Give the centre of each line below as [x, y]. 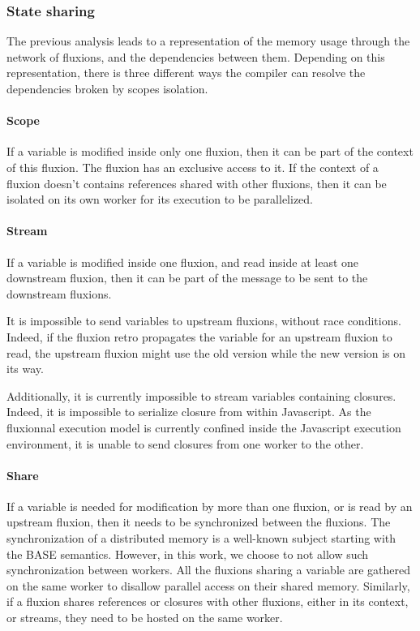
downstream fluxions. [59, 293]
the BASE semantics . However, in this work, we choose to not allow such [188, 554]
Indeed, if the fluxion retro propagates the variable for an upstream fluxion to [199, 336]
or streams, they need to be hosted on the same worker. [145, 618]
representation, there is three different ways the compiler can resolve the [186, 73]
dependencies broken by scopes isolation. [107, 88]
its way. [25, 369]
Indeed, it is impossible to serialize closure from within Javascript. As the [189, 412]
